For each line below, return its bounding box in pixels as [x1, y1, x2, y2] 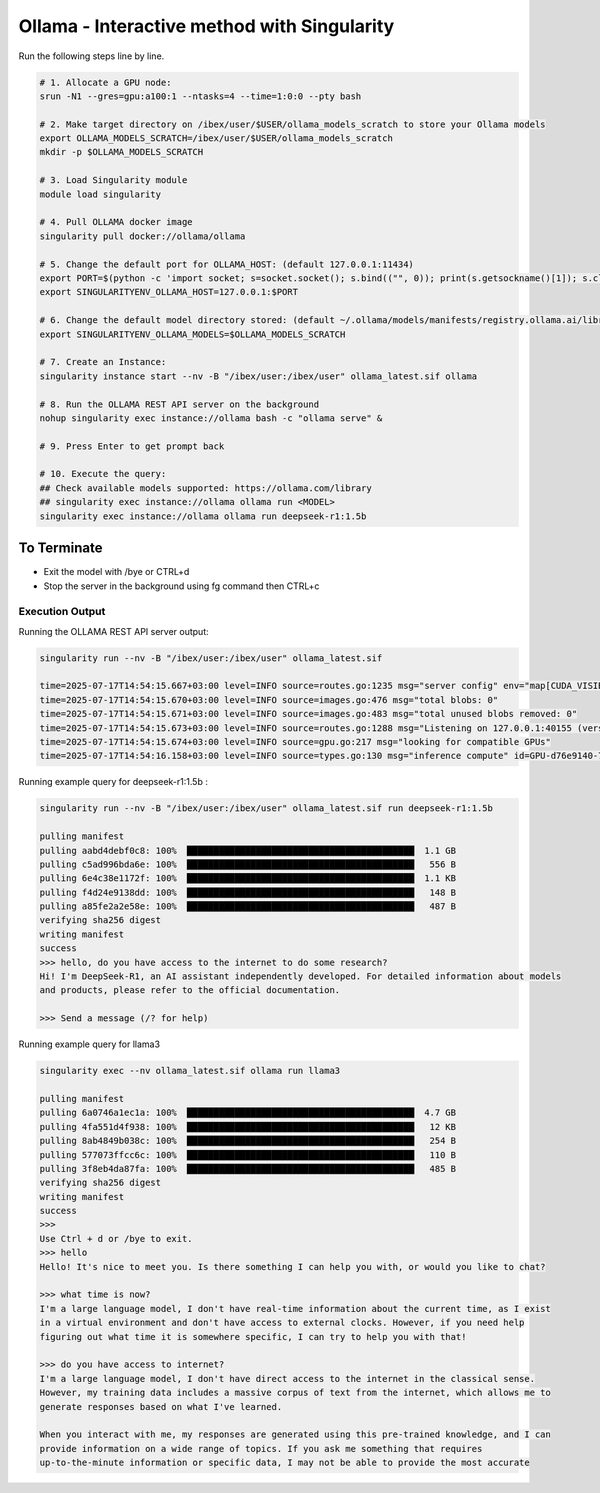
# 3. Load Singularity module [39, 175, 188, 186]
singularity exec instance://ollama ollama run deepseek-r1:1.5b [39, 510, 367, 522]
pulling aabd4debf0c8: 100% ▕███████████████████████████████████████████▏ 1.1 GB [39, 845, 457, 856]
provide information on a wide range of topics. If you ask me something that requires [39, 1443, 483, 1454]
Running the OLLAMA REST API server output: [18, 625, 209, 637]
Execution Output [18, 605, 106, 619]
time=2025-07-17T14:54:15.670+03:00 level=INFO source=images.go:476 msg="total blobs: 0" [39, 694, 499, 705]
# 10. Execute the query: [39, 468, 167, 480]
